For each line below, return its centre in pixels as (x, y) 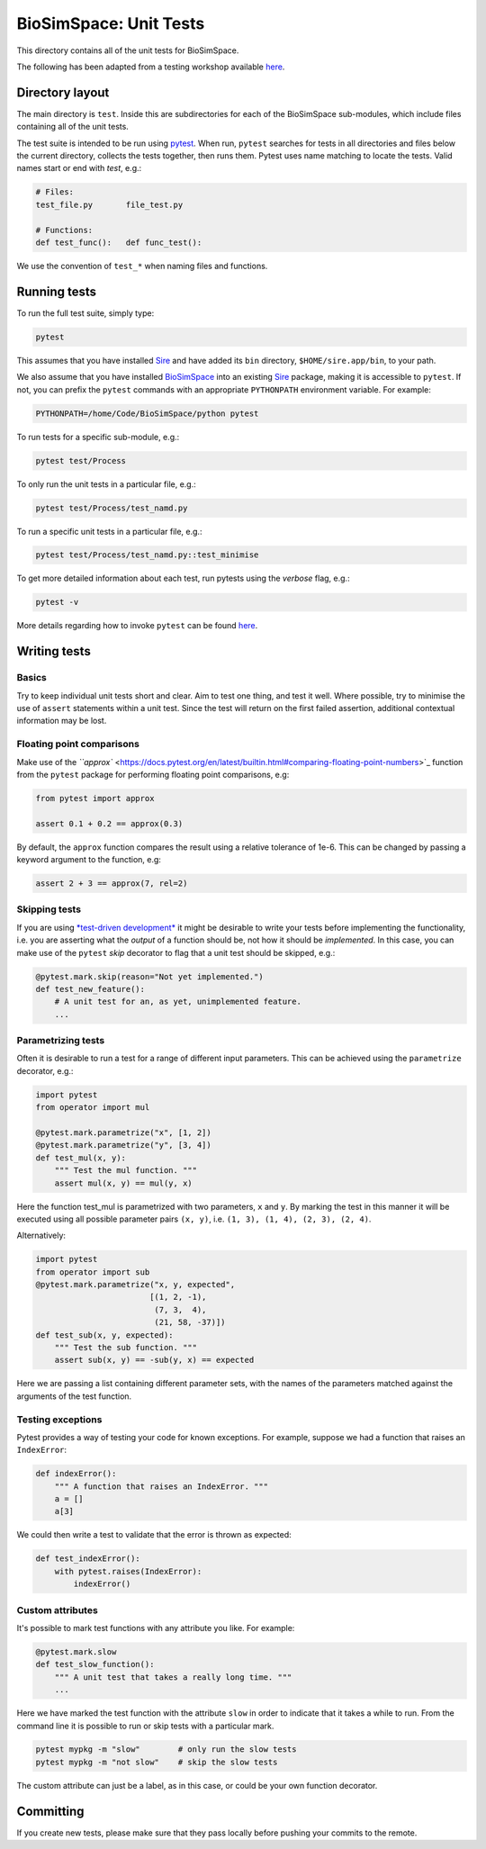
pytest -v (57, 602)
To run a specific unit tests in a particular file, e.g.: (109, 531)
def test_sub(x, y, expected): (105, 1335)
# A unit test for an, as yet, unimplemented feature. (178, 1002)
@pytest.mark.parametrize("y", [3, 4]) (123, 1145)
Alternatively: (41, 1236)
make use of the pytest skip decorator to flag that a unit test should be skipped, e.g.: (176, 952)
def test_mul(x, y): (81, 1158)
